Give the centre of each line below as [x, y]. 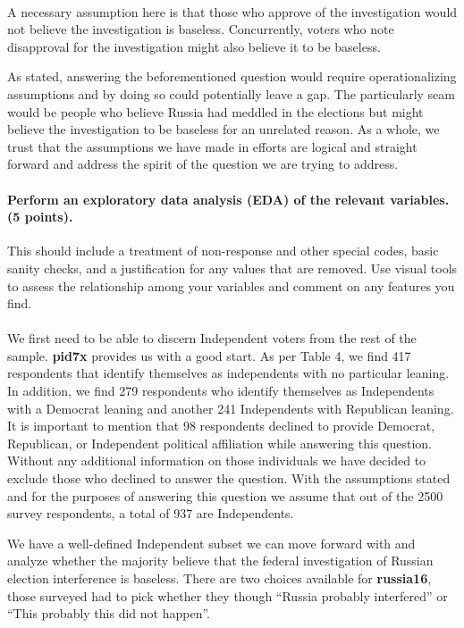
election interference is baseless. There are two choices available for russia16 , [219, 578]
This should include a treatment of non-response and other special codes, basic [223, 251]
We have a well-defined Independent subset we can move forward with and [211, 543]
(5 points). [40, 217]
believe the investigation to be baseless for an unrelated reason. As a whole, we [224, 129]
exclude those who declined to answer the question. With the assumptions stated [229, 478]
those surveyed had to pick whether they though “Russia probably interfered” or [228, 595]
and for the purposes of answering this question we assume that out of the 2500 [225, 495]
